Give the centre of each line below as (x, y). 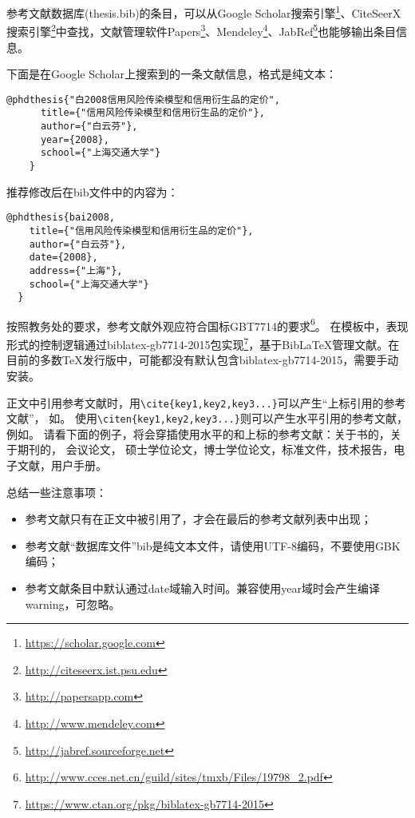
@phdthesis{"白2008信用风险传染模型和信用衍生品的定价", (143, 99)
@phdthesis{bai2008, (61, 218)
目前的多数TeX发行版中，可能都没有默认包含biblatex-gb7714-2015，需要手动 (203, 360)
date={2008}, (63, 258)
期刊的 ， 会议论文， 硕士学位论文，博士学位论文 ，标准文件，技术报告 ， (206, 449)
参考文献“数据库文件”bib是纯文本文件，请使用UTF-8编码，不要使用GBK (213, 545)
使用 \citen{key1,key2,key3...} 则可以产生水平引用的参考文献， (241, 418)
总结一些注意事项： (57, 492)
